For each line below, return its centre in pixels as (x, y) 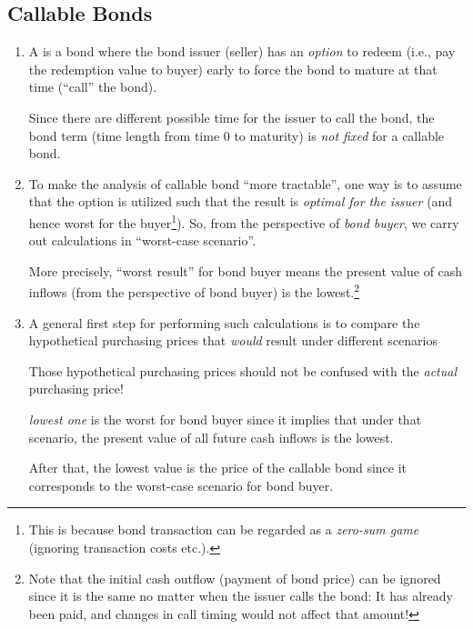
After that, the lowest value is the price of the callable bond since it (218, 468)
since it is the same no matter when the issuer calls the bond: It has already (241, 596)
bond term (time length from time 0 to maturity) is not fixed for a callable (236, 135)
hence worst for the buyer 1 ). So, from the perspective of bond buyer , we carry (244, 221)
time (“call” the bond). (93, 87)
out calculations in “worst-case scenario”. (142, 240)
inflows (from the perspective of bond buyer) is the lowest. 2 (194, 291)
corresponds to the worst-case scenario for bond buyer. (181, 485)
